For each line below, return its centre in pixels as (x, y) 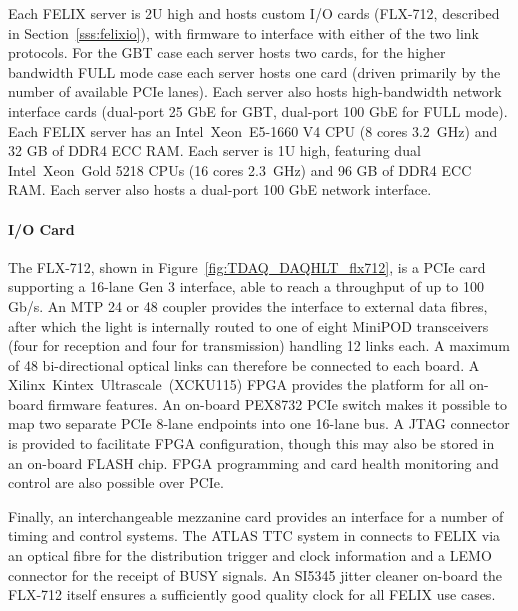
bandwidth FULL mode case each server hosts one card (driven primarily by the (254, 71)
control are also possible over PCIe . (116, 482)
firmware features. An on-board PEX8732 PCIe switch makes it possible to (277, 403)
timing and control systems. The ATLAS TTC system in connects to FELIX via (254, 535)
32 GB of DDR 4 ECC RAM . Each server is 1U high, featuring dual (214, 150)
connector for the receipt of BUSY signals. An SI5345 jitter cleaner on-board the (255, 574)
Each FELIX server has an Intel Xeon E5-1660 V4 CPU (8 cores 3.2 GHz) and (253, 130)
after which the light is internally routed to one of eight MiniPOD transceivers (248, 325)
